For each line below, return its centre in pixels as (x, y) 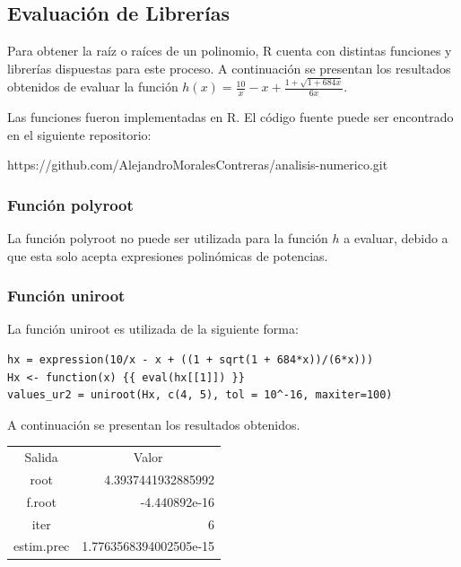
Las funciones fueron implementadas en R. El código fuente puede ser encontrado (230, 116)
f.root (41, 501)
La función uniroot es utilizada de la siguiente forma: (153, 329)
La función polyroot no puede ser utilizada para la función (168, 237)
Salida (41, 457)
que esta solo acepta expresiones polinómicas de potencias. (168, 255)
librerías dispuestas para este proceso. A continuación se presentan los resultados (229, 68)
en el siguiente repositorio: (79, 134)
